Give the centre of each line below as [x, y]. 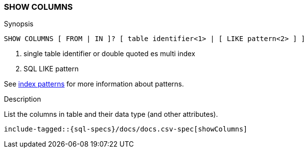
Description [23, 99]
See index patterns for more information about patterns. [94, 84]
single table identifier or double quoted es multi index [109, 54]
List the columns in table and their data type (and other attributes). [111, 114]
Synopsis [19, 24]
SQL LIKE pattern [51, 69]
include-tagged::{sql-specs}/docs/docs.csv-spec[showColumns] [126, 129]
